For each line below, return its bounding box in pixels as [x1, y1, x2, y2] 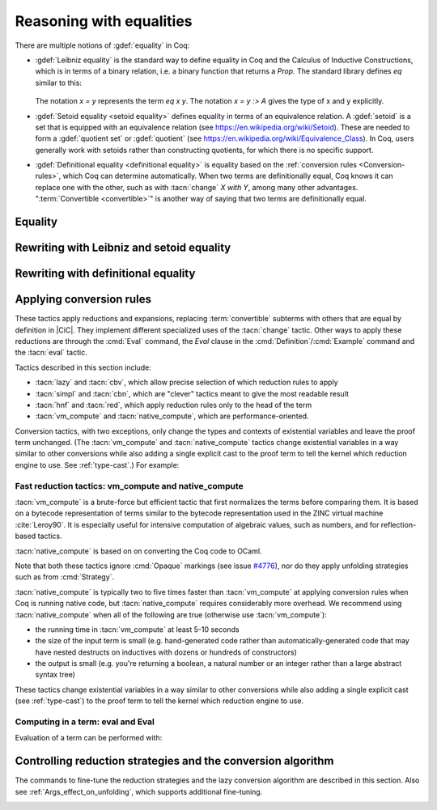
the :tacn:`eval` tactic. [15, 348, 88, 358]
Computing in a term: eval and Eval [15, 716, 155, 727]
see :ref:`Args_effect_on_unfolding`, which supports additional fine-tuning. [15, 787, 263, 796]
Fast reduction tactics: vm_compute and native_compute [15, 480, 244, 491]
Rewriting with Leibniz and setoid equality [15, 241, 231, 255]
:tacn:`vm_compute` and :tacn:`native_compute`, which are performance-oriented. [35, 411, 309, 421]
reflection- [380, 520, 417, 529]
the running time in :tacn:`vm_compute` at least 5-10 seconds [35, 624, 240, 634]
